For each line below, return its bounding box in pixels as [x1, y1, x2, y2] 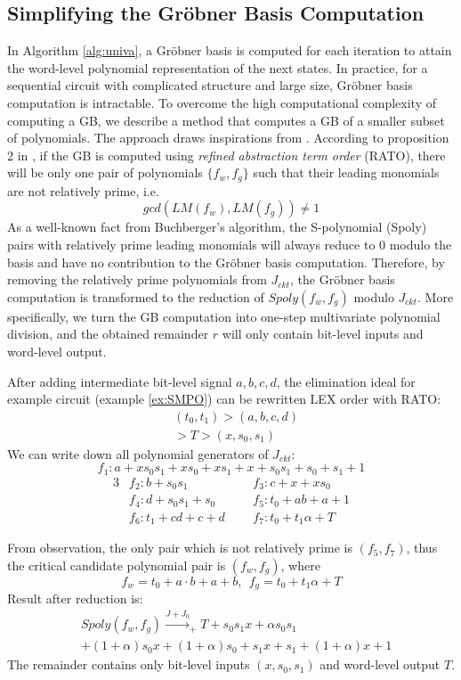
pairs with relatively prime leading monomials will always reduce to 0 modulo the [7, 235, 452, 253]
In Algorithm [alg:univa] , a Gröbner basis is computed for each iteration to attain [7, 41, 452, 60]
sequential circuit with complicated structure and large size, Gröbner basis [7, 76, 413, 94]
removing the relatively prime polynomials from [7, 270, 267, 289]
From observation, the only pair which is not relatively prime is [7, 538, 352, 557]
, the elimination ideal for [276, 372, 416, 390]
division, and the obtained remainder [7, 324, 209, 343]
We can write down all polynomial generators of [7, 444, 269, 463]
